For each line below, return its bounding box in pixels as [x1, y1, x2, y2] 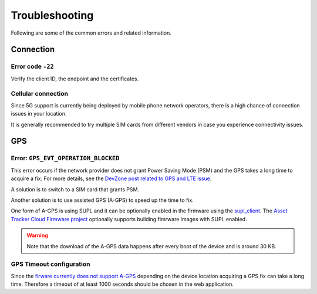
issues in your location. [11, 110, 67, 117]
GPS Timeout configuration [11, 260, 90, 268]
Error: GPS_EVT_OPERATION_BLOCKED [11, 154, 120, 163]
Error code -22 [11, 62, 54, 70]
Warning [26, 232, 48, 239]
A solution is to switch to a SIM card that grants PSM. [11, 185, 140, 193]
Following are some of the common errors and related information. [11, 29, 171, 36]
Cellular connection [11, 90, 69, 98]
